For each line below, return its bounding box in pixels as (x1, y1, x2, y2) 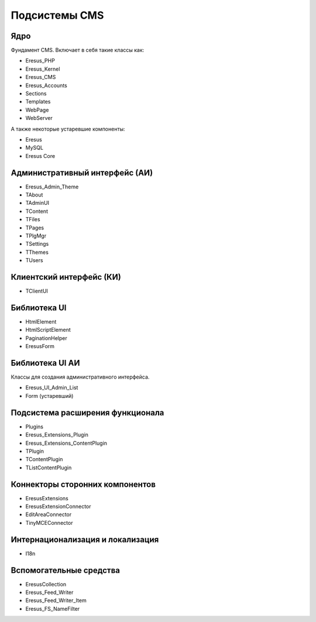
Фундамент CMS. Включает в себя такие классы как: (11, 47, 145, 54)
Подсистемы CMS (11, 9, 104, 22)
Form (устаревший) (25, 392, 74, 399)
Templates (25, 98, 51, 105)
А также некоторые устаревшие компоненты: (11, 125, 125, 132)
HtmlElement (25, 318, 57, 325)
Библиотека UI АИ (11, 358, 80, 368)
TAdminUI (25, 200, 50, 207)
